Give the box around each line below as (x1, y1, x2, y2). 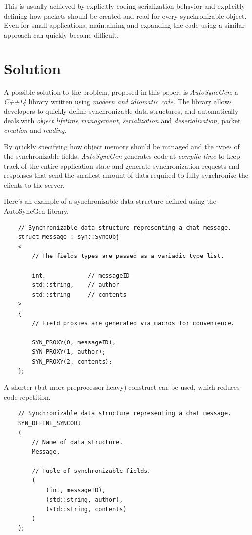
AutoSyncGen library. (4, 206, 69, 216)
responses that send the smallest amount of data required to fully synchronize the (4, 170, 249, 180)
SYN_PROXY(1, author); (32, 348, 105, 356)
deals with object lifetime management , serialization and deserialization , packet (4, 115, 241, 126)
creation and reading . (4, 125, 67, 135)
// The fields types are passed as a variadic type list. (32, 253, 225, 260)
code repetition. (4, 391, 51, 402)
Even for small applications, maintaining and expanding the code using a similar (4, 20, 245, 30)
